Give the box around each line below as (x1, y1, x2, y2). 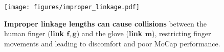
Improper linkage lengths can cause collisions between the (4, 18, 207, 29)
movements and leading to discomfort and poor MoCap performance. (4, 38, 220, 48)
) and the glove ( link (76, 28, 143, 39)
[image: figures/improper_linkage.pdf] (4, 4, 140, 11)
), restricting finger (152, 28, 211, 39)
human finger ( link (4, 28, 64, 39)
